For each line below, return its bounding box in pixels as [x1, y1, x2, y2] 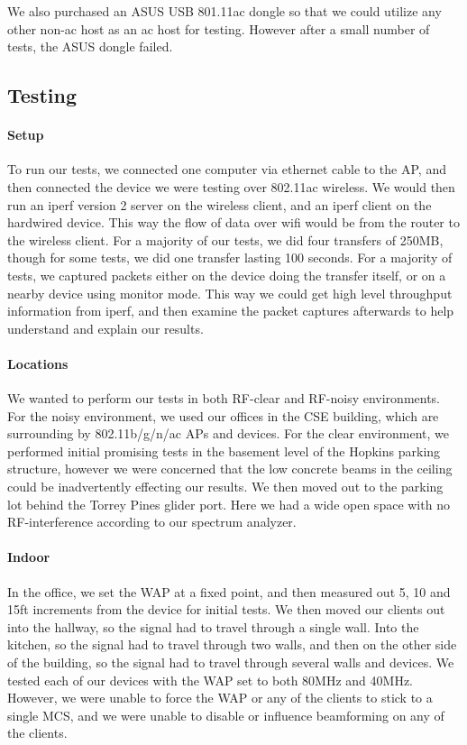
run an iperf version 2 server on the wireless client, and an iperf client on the [7, 195, 432, 214]
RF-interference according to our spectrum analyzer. [7, 512, 297, 531]
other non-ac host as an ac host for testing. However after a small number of [7, 19, 430, 38]
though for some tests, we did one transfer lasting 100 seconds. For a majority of [7, 248, 453, 267]
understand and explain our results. [7, 318, 204, 337]
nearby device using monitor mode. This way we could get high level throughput [7, 283, 453, 302]
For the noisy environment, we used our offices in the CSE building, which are [7, 406, 439, 425]
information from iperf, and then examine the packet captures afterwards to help [7, 301, 454, 320]
